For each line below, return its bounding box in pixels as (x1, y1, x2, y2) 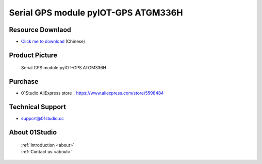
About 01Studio (9, 128, 57, 136)
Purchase (9, 77, 39, 86)
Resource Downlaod (9, 26, 71, 34)
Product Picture (9, 51, 58, 59)
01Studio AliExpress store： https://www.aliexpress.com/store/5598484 (21, 90, 164, 96)
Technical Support (9, 103, 66, 111)
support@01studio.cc (21, 116, 64, 121)
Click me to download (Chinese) (21, 39, 85, 45)
